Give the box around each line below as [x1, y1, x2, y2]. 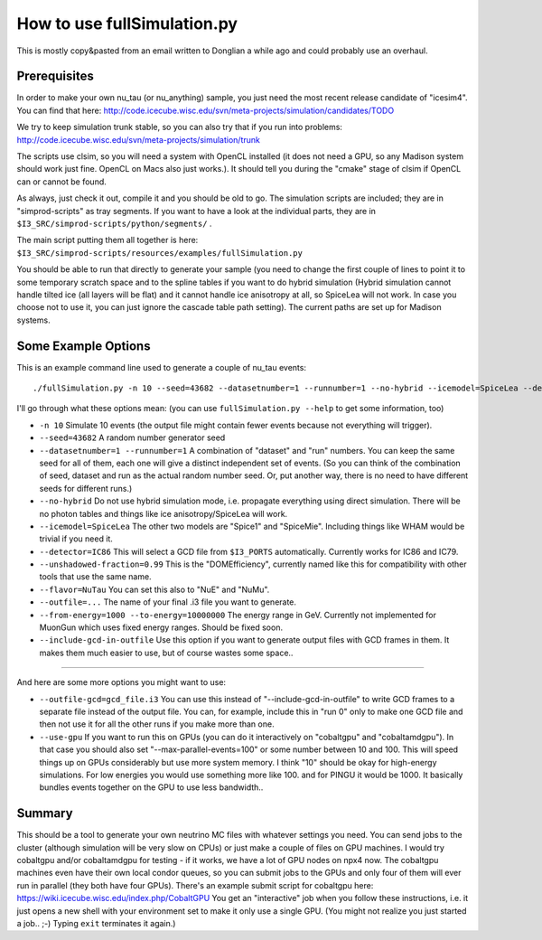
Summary [16, 805, 73, 822]
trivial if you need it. [39, 533, 113, 544]
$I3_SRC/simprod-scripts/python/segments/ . [16, 218, 212, 229]
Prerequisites [16, 69, 94, 84]
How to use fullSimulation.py [16, 14, 238, 33]
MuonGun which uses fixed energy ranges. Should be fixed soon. [39, 622, 284, 633]
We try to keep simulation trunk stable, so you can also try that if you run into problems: [16, 122, 343, 133]
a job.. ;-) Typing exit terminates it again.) [16, 917, 176, 928]
